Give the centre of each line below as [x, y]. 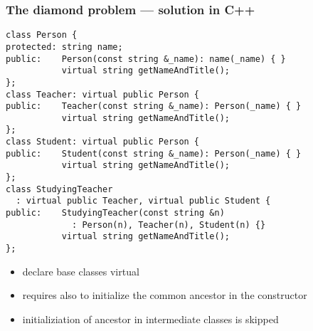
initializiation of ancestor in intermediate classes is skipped [150, 319]
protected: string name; [64, 47]
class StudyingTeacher [59, 189]
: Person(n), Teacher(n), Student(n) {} [169, 225]
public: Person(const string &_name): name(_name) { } [146, 59]
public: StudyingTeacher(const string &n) [115, 213]
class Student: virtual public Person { [103, 142]
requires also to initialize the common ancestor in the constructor [165, 295]
